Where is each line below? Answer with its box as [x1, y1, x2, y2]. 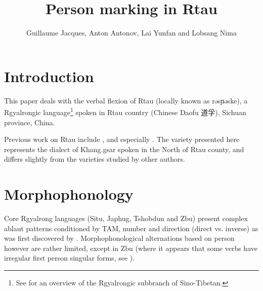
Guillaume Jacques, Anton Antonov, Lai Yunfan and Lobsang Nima [26, 27, 237, 38]
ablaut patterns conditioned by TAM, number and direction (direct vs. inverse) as [4, 223, 258, 233]
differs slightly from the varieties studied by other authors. [4, 154, 185, 164]
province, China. [4, 117, 55, 127]
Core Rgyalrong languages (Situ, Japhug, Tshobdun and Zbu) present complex [4, 213, 248, 223]
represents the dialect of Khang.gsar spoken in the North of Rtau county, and [4, 143, 244, 154]
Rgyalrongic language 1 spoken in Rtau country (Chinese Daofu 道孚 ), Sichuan [4, 105, 246, 117]
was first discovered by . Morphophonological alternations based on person [4, 233, 235, 243]
